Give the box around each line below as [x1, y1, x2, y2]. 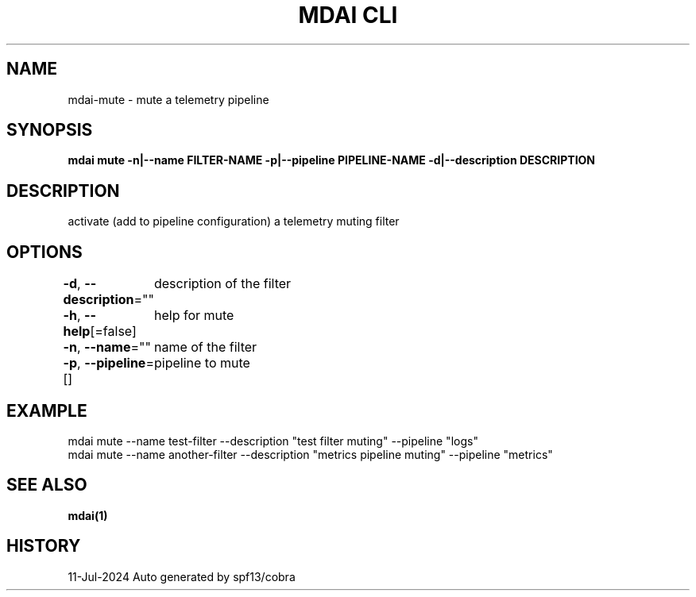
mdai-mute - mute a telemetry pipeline [68, 92, 269, 106]
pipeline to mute [153, 355, 250, 372]
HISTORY [6, 536, 81, 557]
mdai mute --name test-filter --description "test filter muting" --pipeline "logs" [68, 433, 478, 448]
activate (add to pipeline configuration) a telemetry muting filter [68, 214, 400, 229]
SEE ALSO [6, 475, 87, 495]
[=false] [90, 323, 137, 340]
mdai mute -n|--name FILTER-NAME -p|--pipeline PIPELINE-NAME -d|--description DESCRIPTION [68, 153, 596, 168]
